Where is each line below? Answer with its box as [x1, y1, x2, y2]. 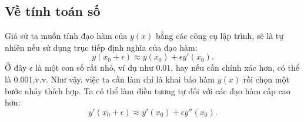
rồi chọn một [243, 72, 289, 85]
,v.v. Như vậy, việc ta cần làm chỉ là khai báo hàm [32, 72, 215, 85]
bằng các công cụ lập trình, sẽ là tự [155, 29, 284, 42]
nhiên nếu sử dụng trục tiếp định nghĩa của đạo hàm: [5, 41, 198, 53]
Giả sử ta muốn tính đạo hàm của [5, 29, 128, 42]
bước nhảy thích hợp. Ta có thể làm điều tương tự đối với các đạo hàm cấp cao [5, 84, 290, 97]
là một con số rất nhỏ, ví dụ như [35, 61, 153, 74]
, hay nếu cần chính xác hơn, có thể [171, 61, 299, 74]
